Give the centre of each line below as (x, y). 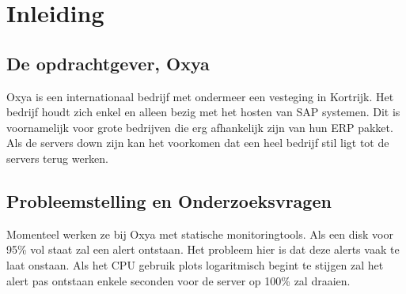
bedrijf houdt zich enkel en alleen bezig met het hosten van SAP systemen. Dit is (203, 112)
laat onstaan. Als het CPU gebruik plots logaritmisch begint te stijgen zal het (195, 264)
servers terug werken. (58, 158)
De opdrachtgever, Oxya (108, 63)
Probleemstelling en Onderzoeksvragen (169, 200)
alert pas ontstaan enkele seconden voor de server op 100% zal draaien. (178, 280)
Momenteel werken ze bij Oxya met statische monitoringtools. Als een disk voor (200, 234)
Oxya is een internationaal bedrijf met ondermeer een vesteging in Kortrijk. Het (200, 96)
